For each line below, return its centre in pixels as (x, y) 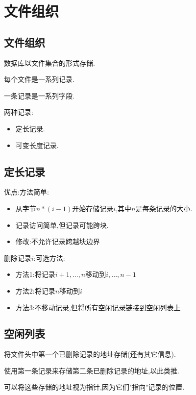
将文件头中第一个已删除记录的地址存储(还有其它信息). (90, 354)
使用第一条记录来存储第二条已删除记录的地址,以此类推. (92, 370)
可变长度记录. (37, 145)
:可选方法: (49, 258)
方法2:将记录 (35, 290)
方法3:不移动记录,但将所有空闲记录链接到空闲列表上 (98, 307)
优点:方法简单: (26, 192)
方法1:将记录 (35, 274)
